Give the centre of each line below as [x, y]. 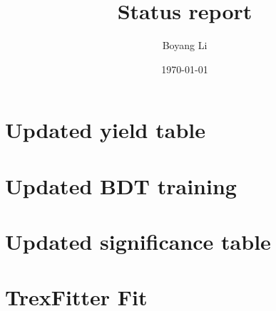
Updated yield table [105, 130]
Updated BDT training [121, 185]
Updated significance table [138, 242]
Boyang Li [185, 45]
